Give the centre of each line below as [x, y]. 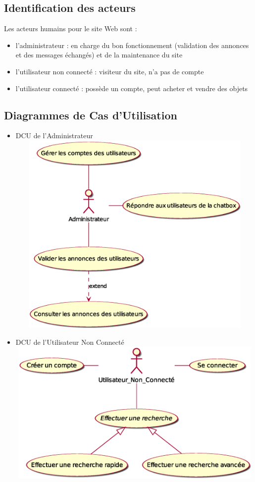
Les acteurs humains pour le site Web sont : [71, 28]
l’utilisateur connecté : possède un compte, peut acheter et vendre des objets [132, 88]
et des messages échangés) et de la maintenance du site [99, 55]
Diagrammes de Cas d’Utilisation [91, 115]
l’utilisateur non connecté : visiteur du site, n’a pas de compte [110, 71]
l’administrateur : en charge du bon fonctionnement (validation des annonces [132, 45]
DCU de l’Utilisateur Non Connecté [70, 342]
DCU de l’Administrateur [54, 135]
